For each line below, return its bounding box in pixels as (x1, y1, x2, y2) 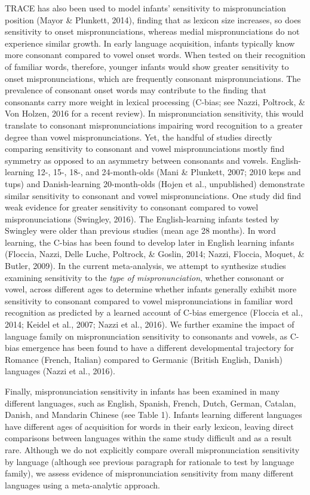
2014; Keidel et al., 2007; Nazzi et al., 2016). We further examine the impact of (5, 318, 294, 331)
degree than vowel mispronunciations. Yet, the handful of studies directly (5, 130, 272, 143)
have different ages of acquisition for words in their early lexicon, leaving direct (5, 420, 294, 432)
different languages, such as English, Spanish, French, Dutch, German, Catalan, (5, 396, 296, 409)
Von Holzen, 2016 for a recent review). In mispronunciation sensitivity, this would (5, 107, 304, 120)
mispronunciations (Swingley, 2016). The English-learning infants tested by (5, 212, 280, 225)
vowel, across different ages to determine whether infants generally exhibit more (5, 283, 297, 295)
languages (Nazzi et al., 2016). (5, 365, 115, 377)
